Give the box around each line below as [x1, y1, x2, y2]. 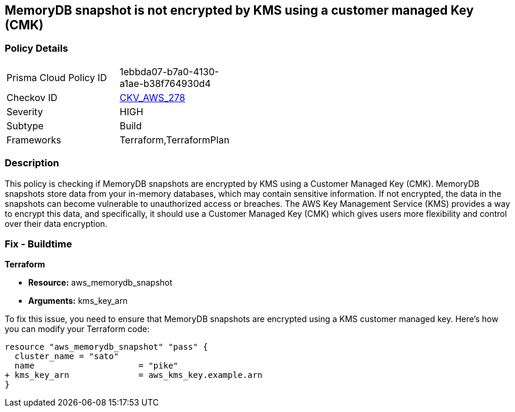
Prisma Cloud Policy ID [6, 71, 107, 83]
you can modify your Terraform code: [5, 324, 150, 334]
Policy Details [5, 42, 68, 55]
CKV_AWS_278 [119, 91, 185, 103]
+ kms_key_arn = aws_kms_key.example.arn [5, 370, 263, 380]
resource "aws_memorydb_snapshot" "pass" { [5, 342, 208, 352]
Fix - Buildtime [5, 237, 72, 250]
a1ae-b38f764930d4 [119, 77, 211, 89]
